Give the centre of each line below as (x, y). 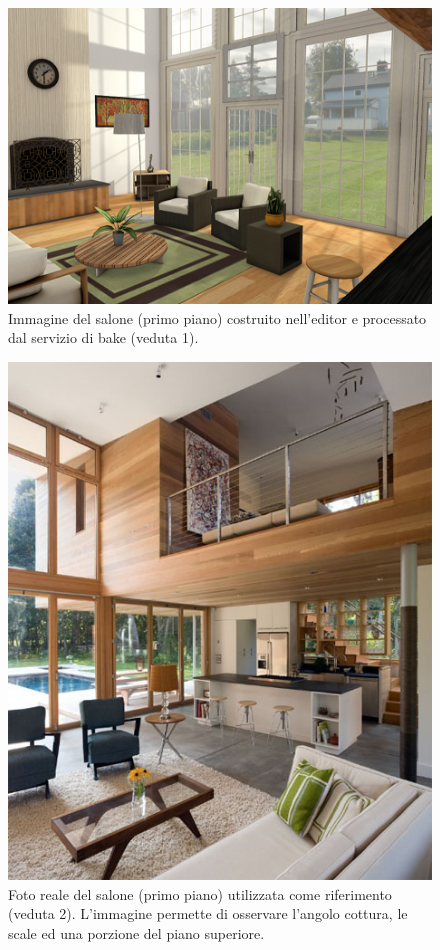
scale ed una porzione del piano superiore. (136, 933)
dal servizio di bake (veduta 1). (103, 337)
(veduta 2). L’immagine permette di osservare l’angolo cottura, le (208, 913)
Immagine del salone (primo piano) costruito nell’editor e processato (217, 317)
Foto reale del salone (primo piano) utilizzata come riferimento (200, 893)
